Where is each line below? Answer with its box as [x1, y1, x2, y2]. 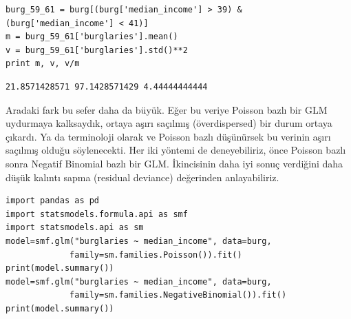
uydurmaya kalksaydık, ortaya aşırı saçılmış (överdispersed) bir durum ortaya [6, 116, 332, 130]
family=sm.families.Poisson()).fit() [70, 249, 242, 260]
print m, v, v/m [6, 59, 80, 69]
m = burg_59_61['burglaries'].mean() [6, 32, 178, 42]
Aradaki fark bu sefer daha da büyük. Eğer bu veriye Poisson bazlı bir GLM [6, 102, 328, 116]
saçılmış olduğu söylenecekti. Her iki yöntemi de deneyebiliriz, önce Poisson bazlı [6, 143, 346, 157]
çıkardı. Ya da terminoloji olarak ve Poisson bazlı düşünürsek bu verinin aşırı [6, 129, 331, 143]
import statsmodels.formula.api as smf [6, 209, 188, 219]
